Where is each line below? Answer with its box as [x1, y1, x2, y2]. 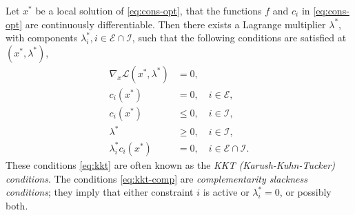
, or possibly [279, 185, 332, 199]
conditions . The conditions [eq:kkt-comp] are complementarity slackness [6, 171, 307, 185]
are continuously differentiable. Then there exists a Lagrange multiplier [25, 17, 326, 31]
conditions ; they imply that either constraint [6, 185, 194, 199]
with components [6, 30, 78, 45]
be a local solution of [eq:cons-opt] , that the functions [35, 3, 262, 17]
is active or [203, 185, 250, 199]
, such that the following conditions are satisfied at [132, 30, 347, 45]
